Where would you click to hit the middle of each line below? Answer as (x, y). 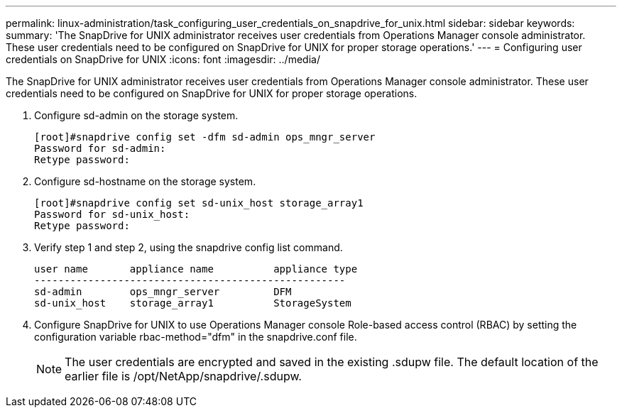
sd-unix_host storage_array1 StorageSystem (193, 303)
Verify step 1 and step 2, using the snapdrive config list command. (189, 247)
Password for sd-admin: (100, 148)
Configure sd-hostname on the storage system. (145, 181)
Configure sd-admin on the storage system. (136, 115)
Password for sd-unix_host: (112, 214)
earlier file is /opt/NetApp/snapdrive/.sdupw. (183, 376)
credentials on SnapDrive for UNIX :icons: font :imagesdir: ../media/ (163, 59)
